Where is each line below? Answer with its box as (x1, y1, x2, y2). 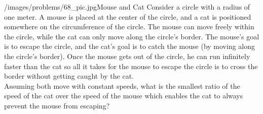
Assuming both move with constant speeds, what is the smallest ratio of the (4, 80, 240, 91)
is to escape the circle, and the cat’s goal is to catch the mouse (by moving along (4, 41, 255, 51)
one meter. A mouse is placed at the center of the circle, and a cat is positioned (4, 11, 251, 22)
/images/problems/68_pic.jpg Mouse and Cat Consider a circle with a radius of (4, 2, 250, 12)
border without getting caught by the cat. (4, 71, 134, 81)
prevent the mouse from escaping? (4, 100, 110, 110)
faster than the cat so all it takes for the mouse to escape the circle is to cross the (4, 61, 258, 71)
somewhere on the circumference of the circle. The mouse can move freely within (4, 21, 254, 32)
